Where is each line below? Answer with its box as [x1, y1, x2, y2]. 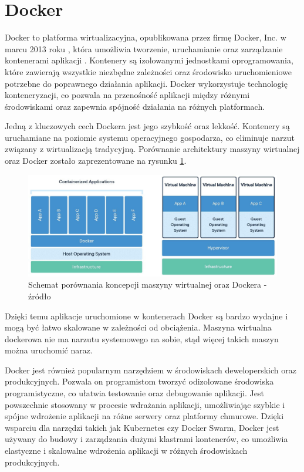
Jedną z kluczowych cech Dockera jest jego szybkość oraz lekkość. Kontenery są [5, 120, 290, 132]
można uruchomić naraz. [5, 344, 93, 356]
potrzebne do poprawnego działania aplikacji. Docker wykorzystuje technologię [5, 77, 288, 89]
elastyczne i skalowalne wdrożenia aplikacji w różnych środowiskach [5, 444, 248, 457]
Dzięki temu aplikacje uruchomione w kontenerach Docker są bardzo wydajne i [5, 309, 288, 322]
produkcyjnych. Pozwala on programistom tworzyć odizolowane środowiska [5, 375, 274, 387]
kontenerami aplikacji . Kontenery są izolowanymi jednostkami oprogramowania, [5, 54, 293, 66]
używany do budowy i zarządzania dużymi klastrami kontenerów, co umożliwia [5, 433, 288, 445]
